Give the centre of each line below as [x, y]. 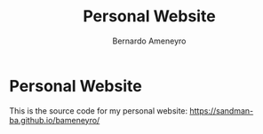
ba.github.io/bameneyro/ [55, 120]
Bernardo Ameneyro [149, 41]
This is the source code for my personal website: [99, 110]
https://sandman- [222, 110]
